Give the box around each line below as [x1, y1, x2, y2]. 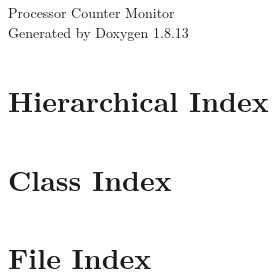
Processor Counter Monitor [8, 2, 175, 22]
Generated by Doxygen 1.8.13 [8, 21, 189, 42]
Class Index [8, 158, 172, 199]
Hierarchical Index [8, 80, 269, 121]
